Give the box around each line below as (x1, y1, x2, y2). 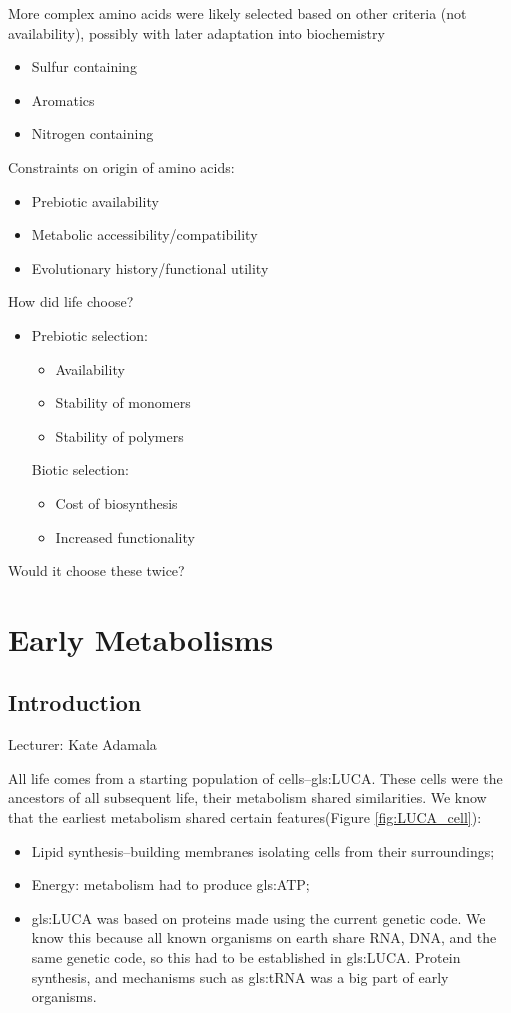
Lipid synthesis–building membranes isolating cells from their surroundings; (31, 840, 495, 861)
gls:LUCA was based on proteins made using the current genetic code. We (31, 907, 486, 928)
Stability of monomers (55, 392, 191, 413)
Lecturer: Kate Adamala (8, 734, 157, 755)
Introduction (8, 687, 142, 718)
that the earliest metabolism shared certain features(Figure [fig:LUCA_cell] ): (8, 807, 482, 828)
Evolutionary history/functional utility (31, 257, 269, 278)
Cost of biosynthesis (55, 492, 178, 513)
